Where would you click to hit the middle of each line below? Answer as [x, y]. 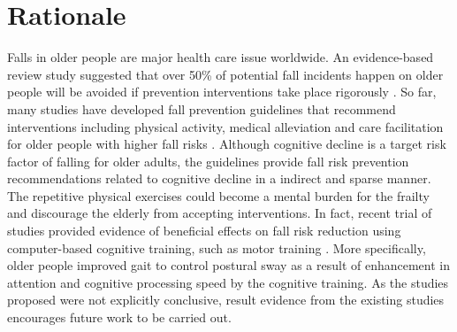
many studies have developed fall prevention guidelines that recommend [202, 108]
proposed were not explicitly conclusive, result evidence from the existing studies [226, 300]
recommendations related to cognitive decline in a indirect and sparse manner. [219, 178]
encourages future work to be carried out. [119, 317]
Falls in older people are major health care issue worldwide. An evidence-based [221, 57]
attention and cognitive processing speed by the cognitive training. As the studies [228, 282]
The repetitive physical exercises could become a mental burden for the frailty [218, 195]
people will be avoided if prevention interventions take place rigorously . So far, [222, 92]
